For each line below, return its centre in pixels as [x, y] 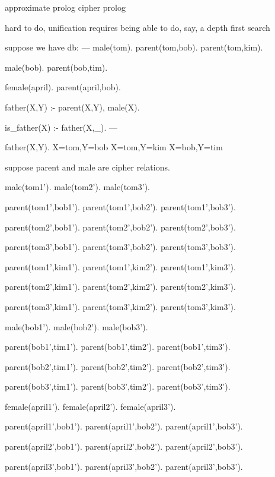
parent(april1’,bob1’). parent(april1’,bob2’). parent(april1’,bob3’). [124, 426]
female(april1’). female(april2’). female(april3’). [90, 406]
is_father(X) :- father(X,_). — [61, 127]
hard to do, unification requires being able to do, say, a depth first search [137, 27]
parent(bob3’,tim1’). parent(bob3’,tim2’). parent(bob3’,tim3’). [118, 386]
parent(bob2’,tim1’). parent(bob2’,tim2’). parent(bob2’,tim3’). [118, 366]
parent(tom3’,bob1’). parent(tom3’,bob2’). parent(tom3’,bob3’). [120, 247]
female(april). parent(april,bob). [63, 87]
